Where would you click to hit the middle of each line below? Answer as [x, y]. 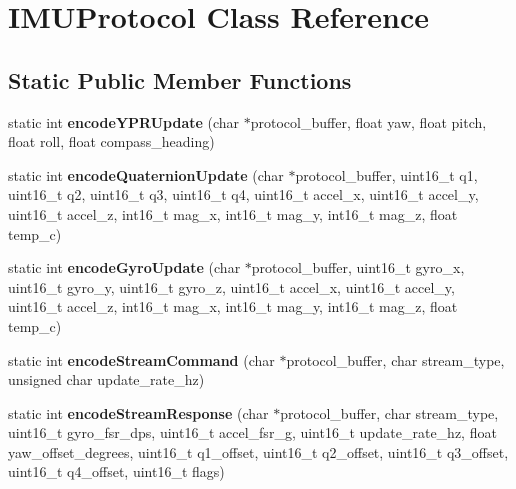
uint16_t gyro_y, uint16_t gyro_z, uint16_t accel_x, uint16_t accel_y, [231, 286]
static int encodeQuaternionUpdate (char [146, 174]
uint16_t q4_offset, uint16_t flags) [116, 471]
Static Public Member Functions [180, 79]
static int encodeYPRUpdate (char [124, 121]
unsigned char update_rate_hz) [106, 379]
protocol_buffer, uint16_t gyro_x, [358, 267]
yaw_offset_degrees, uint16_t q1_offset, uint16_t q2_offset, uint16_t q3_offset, [258, 451]
